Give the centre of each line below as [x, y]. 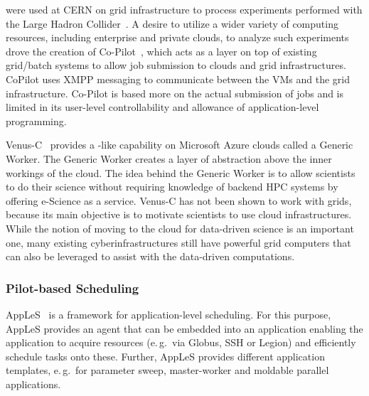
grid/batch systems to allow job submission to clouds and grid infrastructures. [176, 65]
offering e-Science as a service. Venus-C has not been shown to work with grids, [179, 200]
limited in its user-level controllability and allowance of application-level [162, 107]
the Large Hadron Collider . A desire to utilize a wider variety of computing [172, 23]
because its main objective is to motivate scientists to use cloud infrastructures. [179, 214]
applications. [33, 384]
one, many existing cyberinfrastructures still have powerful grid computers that [178, 242]
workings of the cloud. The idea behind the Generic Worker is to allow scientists [181, 172]
